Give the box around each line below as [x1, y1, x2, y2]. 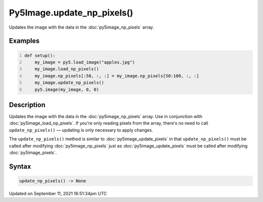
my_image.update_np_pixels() [35, 80, 104, 85]
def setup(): [24, 52, 56, 58]
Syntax [9, 162, 31, 170]
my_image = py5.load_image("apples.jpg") [35, 59, 135, 65]
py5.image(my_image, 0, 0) [35, 86, 99, 92]
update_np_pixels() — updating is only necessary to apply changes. [9, 127, 153, 133]
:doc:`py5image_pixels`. [9, 150, 57, 155]
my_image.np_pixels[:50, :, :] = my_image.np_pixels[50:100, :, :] [35, 73, 199, 79]
